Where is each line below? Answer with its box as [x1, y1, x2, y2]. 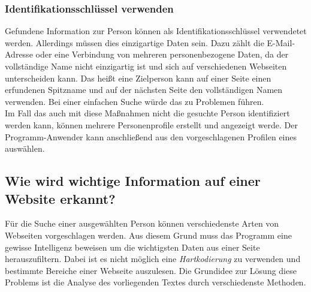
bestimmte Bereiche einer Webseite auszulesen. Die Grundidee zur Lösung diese [5, 264, 297, 276]
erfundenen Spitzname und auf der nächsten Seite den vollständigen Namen [5, 83, 283, 96]
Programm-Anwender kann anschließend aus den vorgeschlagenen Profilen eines [5, 130, 297, 143]
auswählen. [5, 142, 45, 155]
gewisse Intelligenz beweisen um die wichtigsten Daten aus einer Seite [5, 240, 260, 253]
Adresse [5, 48, 33, 61]
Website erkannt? [5, 189, 116, 207]
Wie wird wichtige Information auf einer [5, 171, 261, 190]
